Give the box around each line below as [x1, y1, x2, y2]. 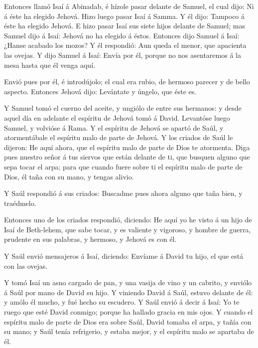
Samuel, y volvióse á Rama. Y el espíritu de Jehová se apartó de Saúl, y [4, 122, 224, 133]
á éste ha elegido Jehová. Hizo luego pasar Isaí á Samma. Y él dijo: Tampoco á [4, 10, 245, 21]
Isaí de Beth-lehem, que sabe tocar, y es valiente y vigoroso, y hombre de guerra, [4, 224, 251, 234]
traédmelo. [4, 197, 36, 208]
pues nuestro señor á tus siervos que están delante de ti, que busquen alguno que [4, 152, 250, 162]
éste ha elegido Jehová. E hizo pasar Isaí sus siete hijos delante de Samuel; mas [4, 20, 245, 31]
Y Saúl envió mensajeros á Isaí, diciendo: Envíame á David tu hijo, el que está [4, 251, 244, 261]
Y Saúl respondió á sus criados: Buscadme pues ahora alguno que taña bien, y [4, 188, 243, 198]
